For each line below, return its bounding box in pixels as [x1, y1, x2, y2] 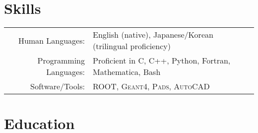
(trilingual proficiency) [92, 40, 171, 52]
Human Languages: [18, 34, 85, 46]
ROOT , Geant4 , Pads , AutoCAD [92, 80, 210, 92]
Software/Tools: [30, 80, 85, 92]
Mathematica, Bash [92, 66, 161, 78]
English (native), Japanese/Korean [92, 29, 213, 41]
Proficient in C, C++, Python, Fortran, [92, 55, 231, 66]
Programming [37, 55, 85, 66]
